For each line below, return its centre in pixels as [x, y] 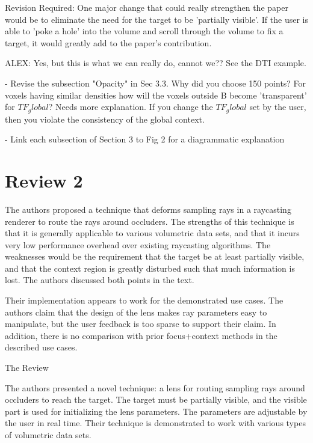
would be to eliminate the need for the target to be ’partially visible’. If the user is [156, 19]
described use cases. [41, 347]
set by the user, [278, 107]
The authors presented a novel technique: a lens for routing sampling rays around [155, 387]
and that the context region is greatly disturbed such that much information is [150, 268]
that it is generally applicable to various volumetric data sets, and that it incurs [152, 233]
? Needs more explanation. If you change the [131, 107]
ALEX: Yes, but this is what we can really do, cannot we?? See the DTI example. [156, 63]
